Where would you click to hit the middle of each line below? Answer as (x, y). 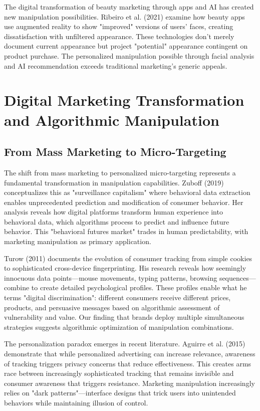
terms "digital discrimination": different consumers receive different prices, (117, 297)
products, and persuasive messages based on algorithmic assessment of (112, 307)
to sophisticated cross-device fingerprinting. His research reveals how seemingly (125, 268)
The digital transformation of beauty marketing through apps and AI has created (129, 7)
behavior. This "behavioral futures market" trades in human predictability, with (126, 231)
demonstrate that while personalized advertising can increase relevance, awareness (130, 354)
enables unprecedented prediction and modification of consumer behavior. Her (124, 202)
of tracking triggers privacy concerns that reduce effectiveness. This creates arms (128, 363)
